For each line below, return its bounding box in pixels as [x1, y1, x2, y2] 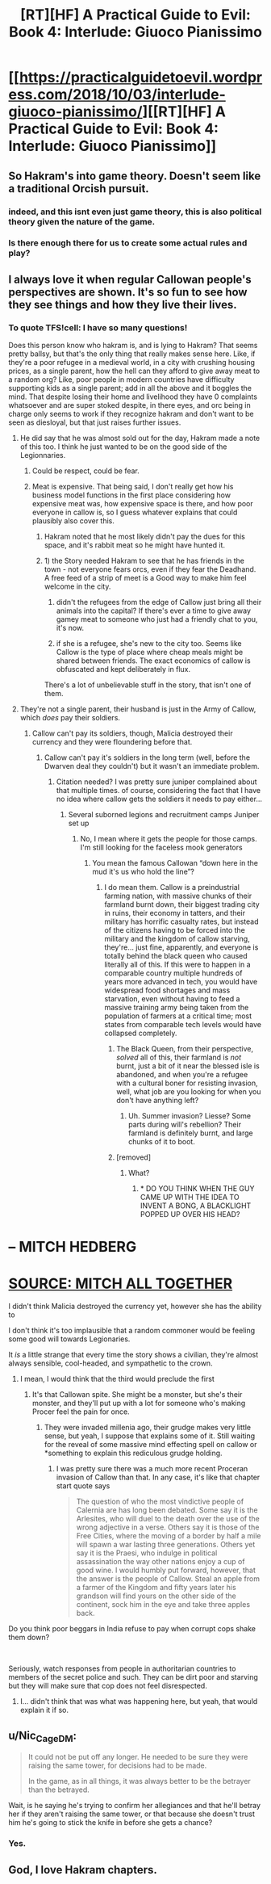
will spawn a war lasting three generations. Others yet [76, 1540, 256, 1550]
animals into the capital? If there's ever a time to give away [56, 606, 252, 615]
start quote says [56, 1481, 110, 1491]
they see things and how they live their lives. [8, 297, 237, 312]
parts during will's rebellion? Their [127, 1120, 242, 1130]
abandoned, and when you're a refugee [116, 1070, 248, 1080]
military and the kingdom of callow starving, [104, 934, 250, 944]
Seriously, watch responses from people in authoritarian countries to [8, 1664, 236, 1673]
